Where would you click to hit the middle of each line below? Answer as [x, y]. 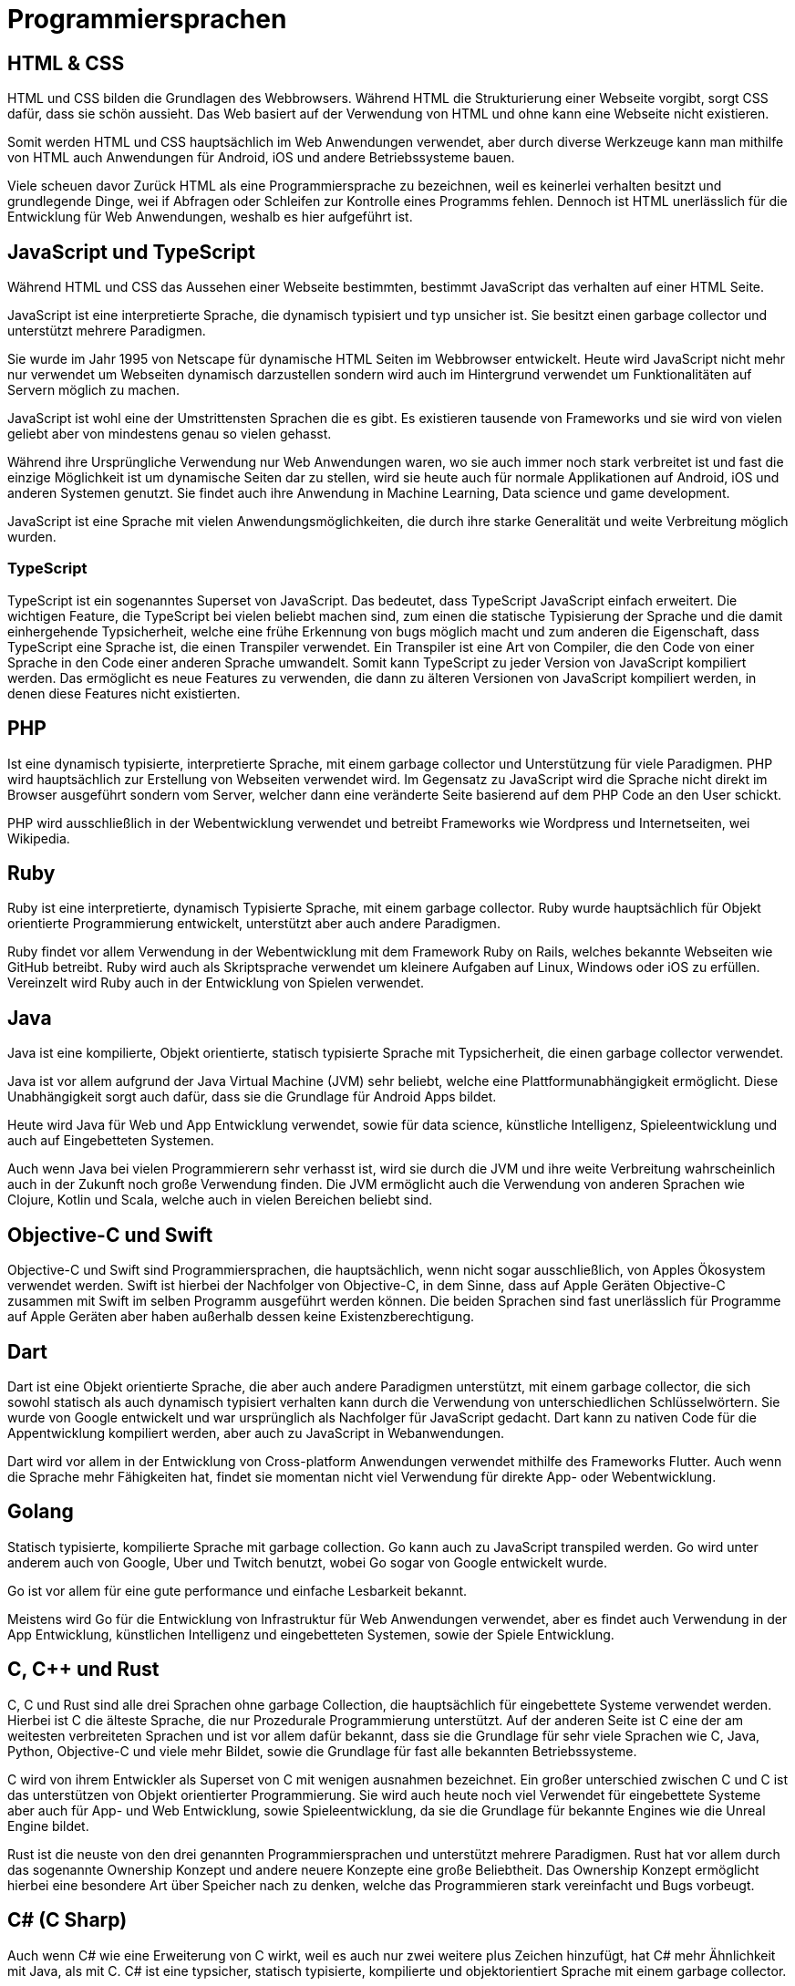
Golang [41, 1512]
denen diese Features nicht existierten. [124, 693]
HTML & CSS [66, 63]
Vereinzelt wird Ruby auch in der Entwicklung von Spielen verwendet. [216, 983]
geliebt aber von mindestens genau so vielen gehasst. [170, 434]
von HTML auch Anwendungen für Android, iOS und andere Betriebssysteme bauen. [261, 158]
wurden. [32, 537]
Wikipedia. [39, 838]
